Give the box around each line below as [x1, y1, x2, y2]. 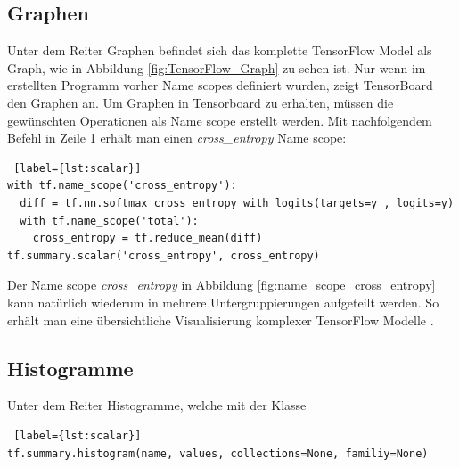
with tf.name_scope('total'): [20, 214, 199, 227]
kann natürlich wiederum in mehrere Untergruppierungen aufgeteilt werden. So [7, 292, 439, 311]
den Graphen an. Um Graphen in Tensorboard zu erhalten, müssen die [7, 93, 394, 111]
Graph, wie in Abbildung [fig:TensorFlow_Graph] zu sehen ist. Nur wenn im [7, 58, 426, 77]
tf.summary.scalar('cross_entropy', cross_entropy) [7, 249, 320, 262]
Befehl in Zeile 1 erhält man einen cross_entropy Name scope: [7, 128, 347, 147]
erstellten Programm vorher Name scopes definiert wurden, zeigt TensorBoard [7, 76, 433, 94]
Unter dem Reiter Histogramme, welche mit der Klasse [7, 396, 307, 414]
